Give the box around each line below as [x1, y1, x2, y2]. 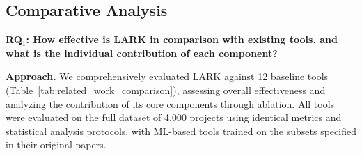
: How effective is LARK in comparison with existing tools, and [26, 32, 338, 47]
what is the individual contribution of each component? [6, 45, 278, 60]
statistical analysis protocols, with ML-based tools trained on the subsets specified [6, 123, 356, 138]
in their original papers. [6, 137, 107, 152]
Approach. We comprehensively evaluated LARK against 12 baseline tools [6, 69, 329, 84]
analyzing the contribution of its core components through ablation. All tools [6, 96, 335, 111]
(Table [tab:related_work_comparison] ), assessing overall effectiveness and [6, 82, 326, 97]
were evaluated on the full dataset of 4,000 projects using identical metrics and [6, 110, 342, 125]
